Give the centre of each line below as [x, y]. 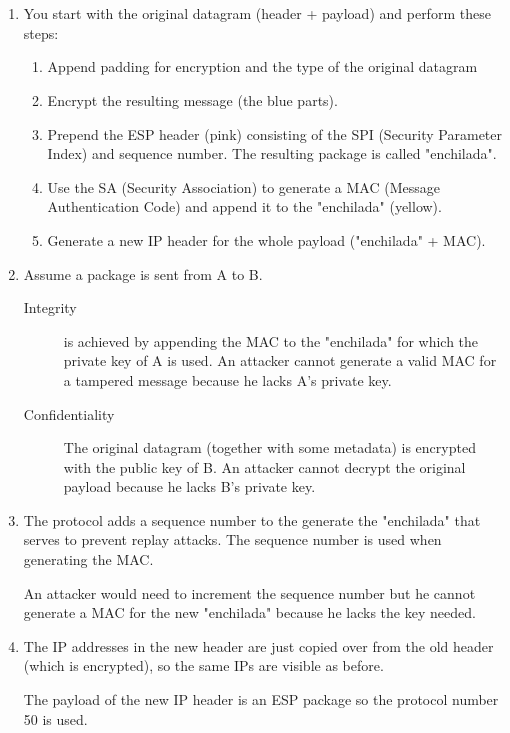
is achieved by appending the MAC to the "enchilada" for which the [271, 340]
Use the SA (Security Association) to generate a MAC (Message [243, 186]
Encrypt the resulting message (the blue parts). [192, 99]
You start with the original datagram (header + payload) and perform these [257, 13]
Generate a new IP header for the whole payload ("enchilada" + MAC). [266, 239]
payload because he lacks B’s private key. [189, 486]
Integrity [50, 307]
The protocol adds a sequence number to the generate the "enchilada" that [252, 519]
